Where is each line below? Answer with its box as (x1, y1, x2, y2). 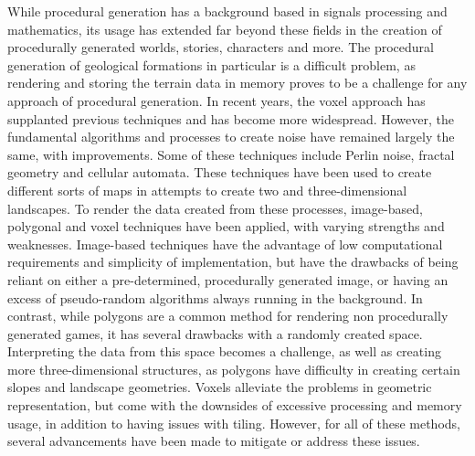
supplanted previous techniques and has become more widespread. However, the (7, 109, 454, 128)
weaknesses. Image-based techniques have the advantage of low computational (7, 234, 443, 253)
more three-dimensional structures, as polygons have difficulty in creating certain (7, 359, 460, 378)
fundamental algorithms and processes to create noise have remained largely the (7, 127, 455, 146)
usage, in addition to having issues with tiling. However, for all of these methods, (7, 413, 460, 432)
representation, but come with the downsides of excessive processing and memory (7, 396, 462, 415)
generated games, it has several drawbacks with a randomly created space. (7, 323, 423, 343)
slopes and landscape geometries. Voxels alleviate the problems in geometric (7, 377, 432, 397)
